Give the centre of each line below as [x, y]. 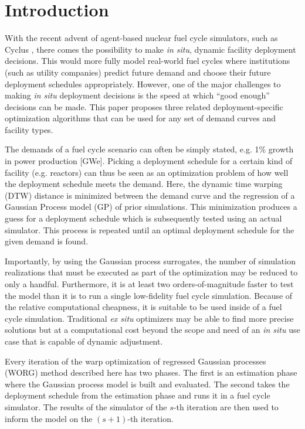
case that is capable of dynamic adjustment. [84, 341]
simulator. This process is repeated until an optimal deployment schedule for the [150, 229]
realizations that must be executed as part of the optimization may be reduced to [151, 272]
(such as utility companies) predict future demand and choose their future [138, 72]
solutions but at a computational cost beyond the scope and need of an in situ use [152, 330]
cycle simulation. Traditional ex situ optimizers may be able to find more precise [149, 318]
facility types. [29, 129]
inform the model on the [49, 418]
